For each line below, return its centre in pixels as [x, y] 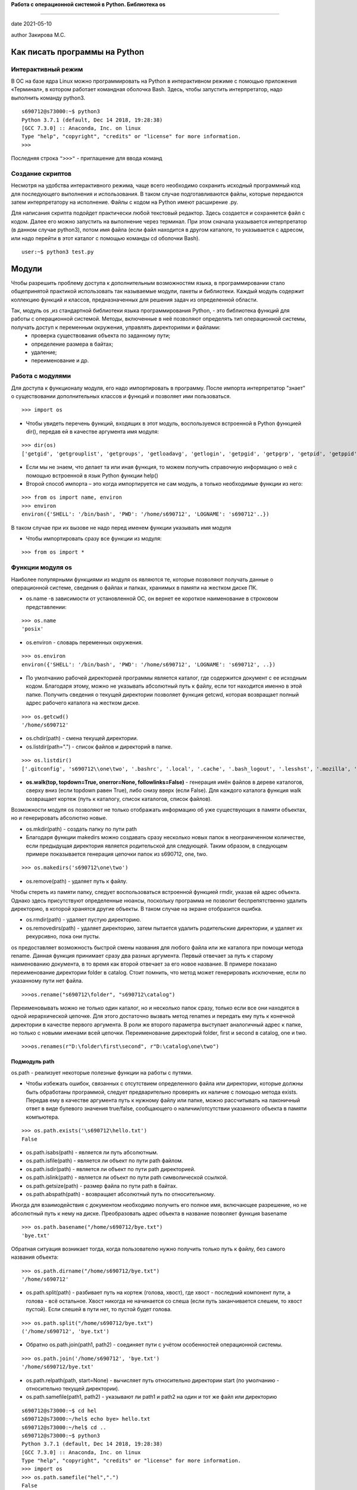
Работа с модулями [41, 376]
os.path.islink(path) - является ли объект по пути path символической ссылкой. [127, 1178]
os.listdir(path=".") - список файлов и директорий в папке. [99, 746]
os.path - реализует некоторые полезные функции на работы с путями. [102, 1072]
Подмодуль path [33, 1061]
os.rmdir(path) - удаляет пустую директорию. [84, 920]
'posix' [33, 629]
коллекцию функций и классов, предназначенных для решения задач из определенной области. [134, 299]
